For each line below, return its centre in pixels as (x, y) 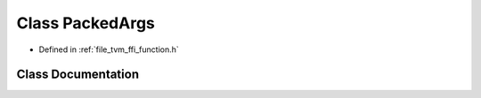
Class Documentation (78, 75)
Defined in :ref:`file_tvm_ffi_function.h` (109, 49)
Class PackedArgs (86, 23)
